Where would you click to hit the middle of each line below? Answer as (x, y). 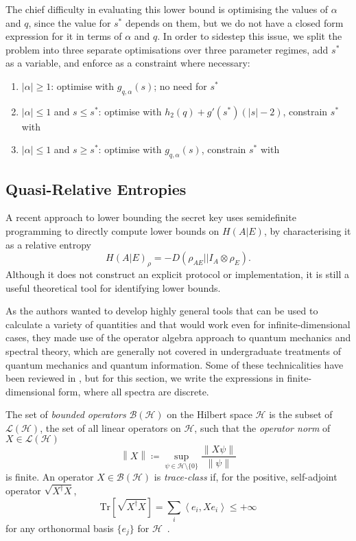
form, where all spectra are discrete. (134, 391)
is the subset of (301, 414)
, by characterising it (307, 230)
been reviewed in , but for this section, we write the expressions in (145, 378)
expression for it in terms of (64, 36)
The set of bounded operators (66, 414)
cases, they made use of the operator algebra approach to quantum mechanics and (178, 337)
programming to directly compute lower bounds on (112, 230)
